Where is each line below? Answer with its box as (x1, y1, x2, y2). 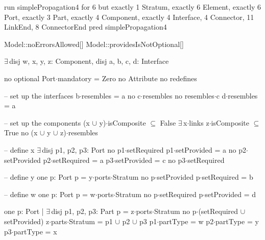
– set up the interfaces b (4, 90, 80, 101)
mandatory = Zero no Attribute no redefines (57, 73, 197, 83)
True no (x (4, 127, 38, 138)
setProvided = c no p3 (115, 154, 186, 165)
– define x (4, 144, 35, 155)
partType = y (215, 215, 259, 226)
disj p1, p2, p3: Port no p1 (42, 144, 125, 155)
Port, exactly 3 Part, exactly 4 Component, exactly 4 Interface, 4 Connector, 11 (4, 11, 254, 22)
